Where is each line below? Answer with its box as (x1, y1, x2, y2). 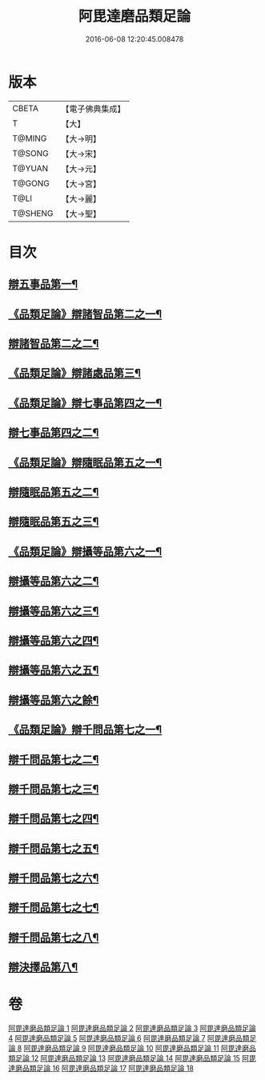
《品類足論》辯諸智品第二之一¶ (8, 307, 163, 321)
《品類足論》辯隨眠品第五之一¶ (8, 455, 163, 469)
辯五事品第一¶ (8, 278, 78, 291)
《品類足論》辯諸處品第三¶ (8, 366, 142, 380)
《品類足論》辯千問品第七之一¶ (8, 723, 163, 737)
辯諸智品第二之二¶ (8, 337, 99, 350)
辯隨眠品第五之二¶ (8, 486, 99, 498)
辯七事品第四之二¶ (8, 426, 99, 440)
